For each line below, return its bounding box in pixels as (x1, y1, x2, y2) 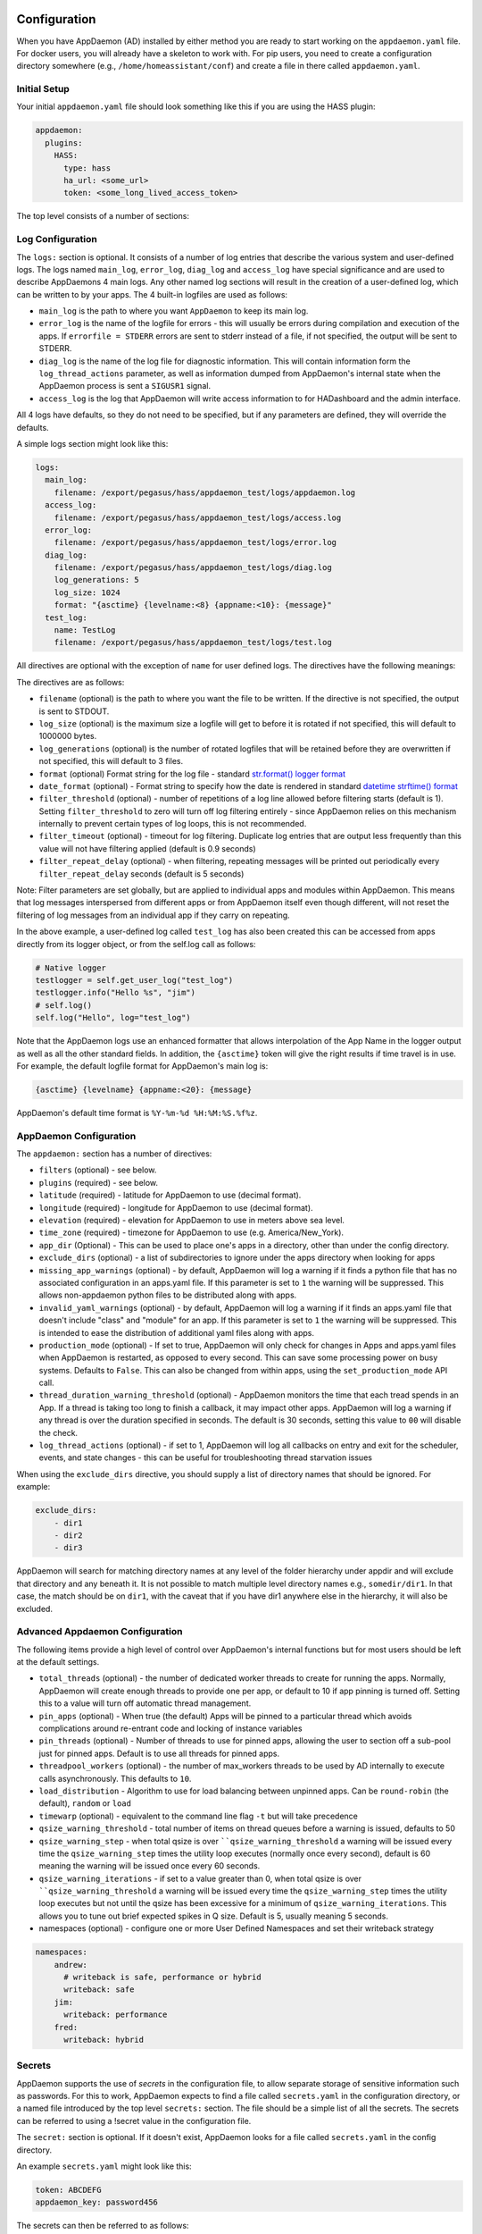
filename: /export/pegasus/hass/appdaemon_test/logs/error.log (54, 537, 337, 548)
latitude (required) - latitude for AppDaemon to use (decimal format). (38, 1189, 302, 1201)
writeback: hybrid (63, 2034, 145, 2045)
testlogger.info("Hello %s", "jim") (35, 987, 196, 998)
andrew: (54, 1960, 88, 1969)
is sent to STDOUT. (38, 706, 110, 717)
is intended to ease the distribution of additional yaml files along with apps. (38, 1327, 314, 1338)
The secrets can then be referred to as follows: (16, 2221, 189, 2231)
